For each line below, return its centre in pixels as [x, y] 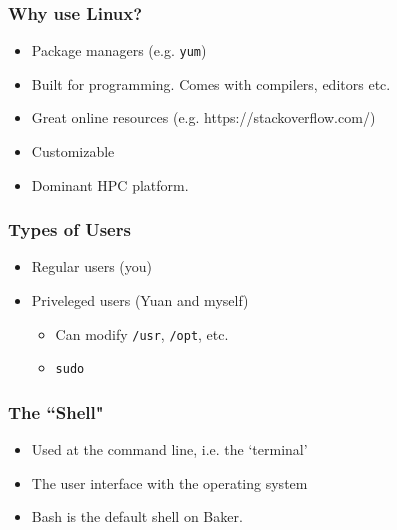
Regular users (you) [92, 266]
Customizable [73, 151]
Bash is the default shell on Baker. [137, 516]
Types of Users [69, 229]
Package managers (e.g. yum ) [119, 50]
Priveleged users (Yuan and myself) [140, 300]
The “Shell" [56, 411]
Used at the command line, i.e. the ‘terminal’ [169, 449]
